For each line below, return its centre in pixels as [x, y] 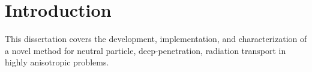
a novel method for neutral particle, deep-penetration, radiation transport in [145, 50]
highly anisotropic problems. [57, 62]
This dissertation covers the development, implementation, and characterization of [156, 39]
